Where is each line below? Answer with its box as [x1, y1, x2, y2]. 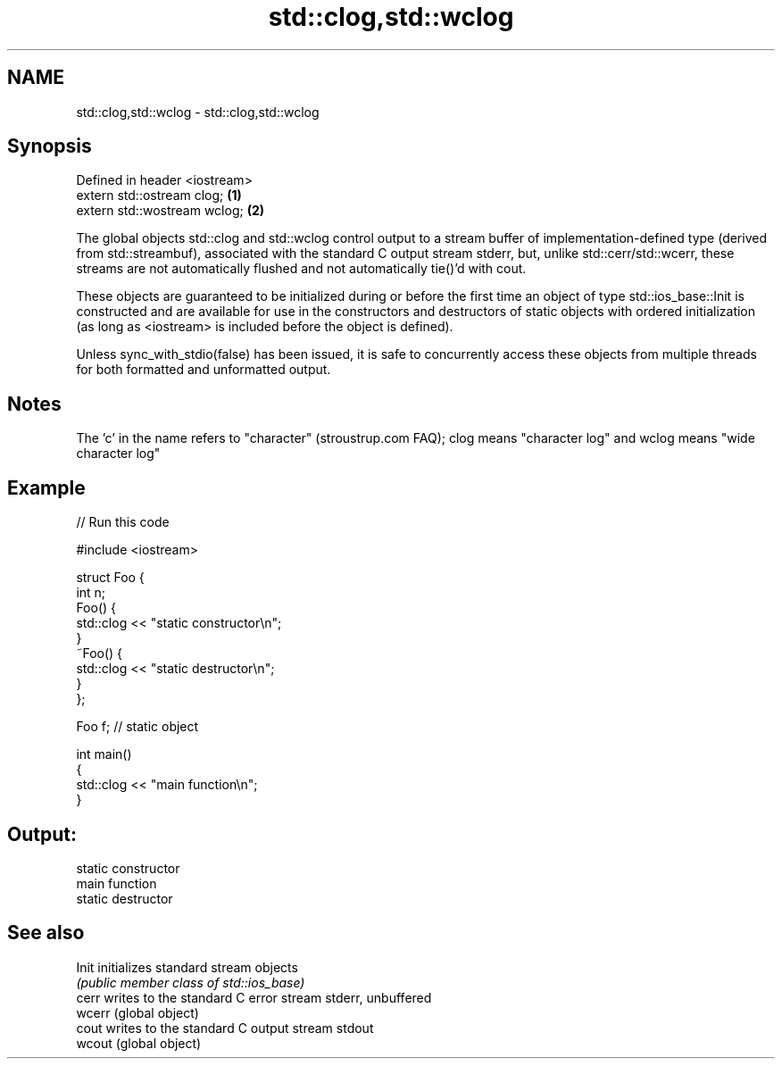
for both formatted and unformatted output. [76, 362, 331, 378]
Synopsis [7, 135, 92, 158]
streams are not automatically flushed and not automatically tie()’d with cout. [76, 261, 527, 277]
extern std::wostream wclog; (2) [76, 203, 265, 219]
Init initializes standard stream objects [76, 959, 298, 975]
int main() [76, 746, 132, 762]
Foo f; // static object [76, 719, 199, 735]
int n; [76, 585, 106, 601]
